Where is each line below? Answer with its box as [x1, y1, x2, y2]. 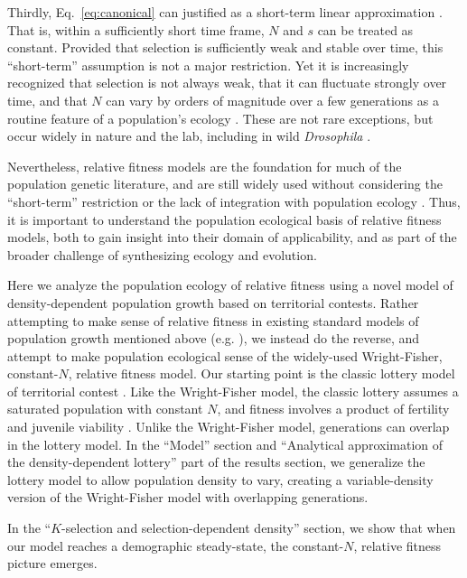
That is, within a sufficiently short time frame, [7, 20, 265, 39]
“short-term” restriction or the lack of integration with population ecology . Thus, [7, 191, 461, 210]
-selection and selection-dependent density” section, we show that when [61, 518, 456, 537]
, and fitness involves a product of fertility [217, 399, 450, 418]
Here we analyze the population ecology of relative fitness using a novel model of [7, 275, 453, 294]
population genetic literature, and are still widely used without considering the [7, 174, 443, 193]
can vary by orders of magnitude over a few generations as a [106, 90, 439, 109]
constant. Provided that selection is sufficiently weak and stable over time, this [7, 38, 444, 57]
